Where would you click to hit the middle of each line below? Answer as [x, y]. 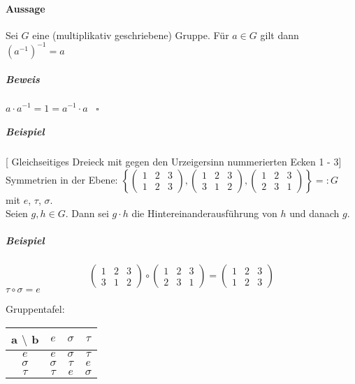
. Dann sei [87, 213]
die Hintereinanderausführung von [204, 213]
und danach [314, 213]
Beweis [23, 79]
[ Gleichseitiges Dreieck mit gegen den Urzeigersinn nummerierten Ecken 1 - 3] [174, 162]
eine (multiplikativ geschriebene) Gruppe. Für [131, 35]
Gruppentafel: [35, 309]
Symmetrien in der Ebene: [62, 179]
